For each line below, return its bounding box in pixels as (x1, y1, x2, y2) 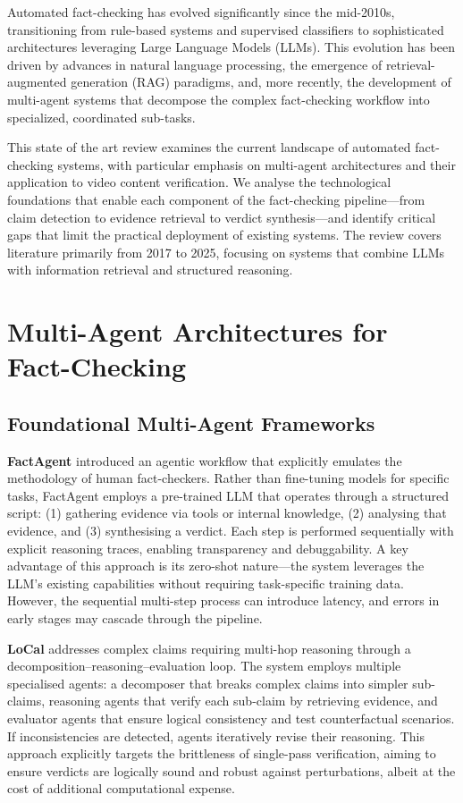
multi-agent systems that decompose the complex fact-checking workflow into (7, 89, 430, 108)
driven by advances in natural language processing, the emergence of (7, 55, 383, 73)
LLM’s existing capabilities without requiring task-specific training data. (7, 573, 404, 592)
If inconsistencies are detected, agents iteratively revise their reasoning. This (7, 726, 425, 745)
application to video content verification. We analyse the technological (7, 173, 391, 191)
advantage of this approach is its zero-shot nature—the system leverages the (7, 556, 425, 575)
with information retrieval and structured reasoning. (7, 260, 293, 279)
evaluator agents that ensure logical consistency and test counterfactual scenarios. (7, 708, 455, 727)
